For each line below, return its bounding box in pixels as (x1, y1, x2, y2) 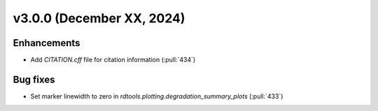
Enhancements (13, 37, 80, 49)
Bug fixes (13, 73, 55, 85)
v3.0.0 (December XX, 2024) (13, 10, 185, 26)
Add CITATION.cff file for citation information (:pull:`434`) (30, 56, 196, 64)
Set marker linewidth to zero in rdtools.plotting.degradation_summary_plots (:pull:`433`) (30, 91, 283, 101)
